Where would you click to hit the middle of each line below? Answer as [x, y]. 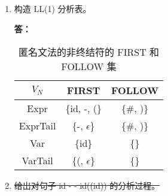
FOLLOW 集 [89, 67]
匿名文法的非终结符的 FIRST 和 [89, 52]
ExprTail [37, 126]
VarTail [37, 161]
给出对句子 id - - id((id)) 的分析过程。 [87, 186]
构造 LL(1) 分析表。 [53, 8]
